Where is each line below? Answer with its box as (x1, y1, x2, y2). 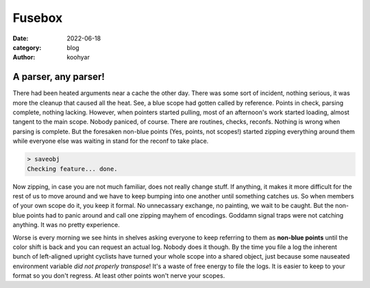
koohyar (66, 53, 90, 62)
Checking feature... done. (27, 165, 118, 172)
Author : (12, 53, 36, 62)
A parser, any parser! (12, 71, 106, 83)
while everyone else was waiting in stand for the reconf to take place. (12, 137, 209, 145)
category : (12, 43, 42, 51)
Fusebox (12, 10, 63, 25)
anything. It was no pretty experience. (12, 221, 120, 229)
